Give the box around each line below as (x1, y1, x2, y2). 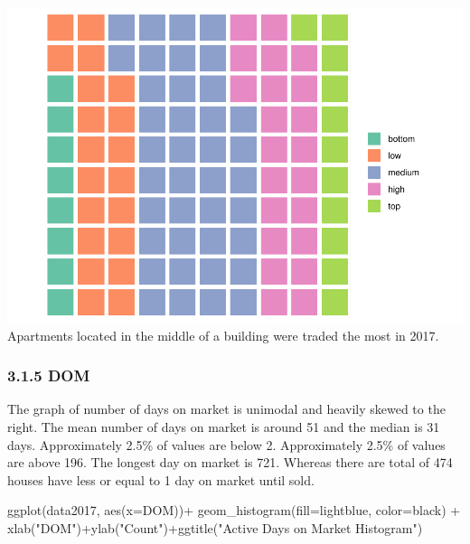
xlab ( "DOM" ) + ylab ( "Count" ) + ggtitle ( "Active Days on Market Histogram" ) (7, 518, 423, 537)
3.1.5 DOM (7, 364, 90, 387)
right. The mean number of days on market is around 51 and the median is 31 (7, 417, 440, 436)
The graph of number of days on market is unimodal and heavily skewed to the (7, 399, 446, 418)
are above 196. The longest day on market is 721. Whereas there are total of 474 (7, 453, 453, 472)
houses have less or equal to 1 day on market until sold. (7, 470, 315, 489)
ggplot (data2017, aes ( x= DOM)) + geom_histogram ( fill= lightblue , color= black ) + (7, 501, 461, 520)
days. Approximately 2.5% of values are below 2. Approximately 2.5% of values (7, 435, 446, 454)
